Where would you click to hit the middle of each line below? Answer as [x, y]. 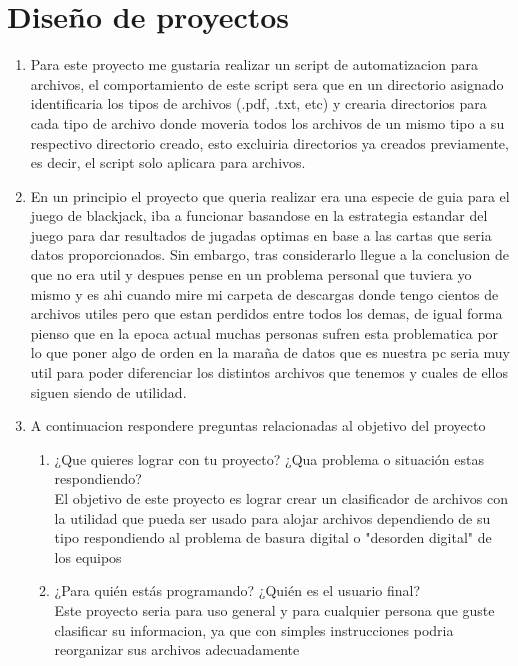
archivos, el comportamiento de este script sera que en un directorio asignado [267, 83]
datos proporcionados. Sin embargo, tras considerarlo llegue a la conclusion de [269, 254]
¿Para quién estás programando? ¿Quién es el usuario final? [237, 590]
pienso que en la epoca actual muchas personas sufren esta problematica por [264, 332]
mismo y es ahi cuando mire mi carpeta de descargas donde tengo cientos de [264, 293]
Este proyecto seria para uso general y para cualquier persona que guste [274, 609]
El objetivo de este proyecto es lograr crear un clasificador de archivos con [281, 498]
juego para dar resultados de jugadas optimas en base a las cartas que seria [261, 234]
